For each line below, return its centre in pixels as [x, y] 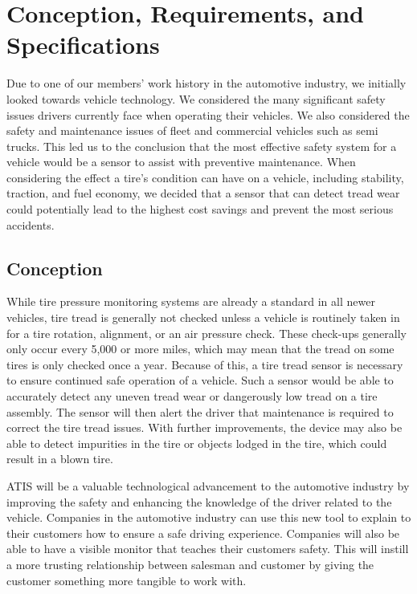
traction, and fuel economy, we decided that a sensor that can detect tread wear [203, 193]
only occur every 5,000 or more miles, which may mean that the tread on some [200, 349]
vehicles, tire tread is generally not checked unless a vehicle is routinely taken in [203, 317]
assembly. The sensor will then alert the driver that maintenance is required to [200, 411]
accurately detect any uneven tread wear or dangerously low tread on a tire [192, 396]
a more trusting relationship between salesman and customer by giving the [190, 564]
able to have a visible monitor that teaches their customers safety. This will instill [208, 549]
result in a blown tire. [60, 459]
